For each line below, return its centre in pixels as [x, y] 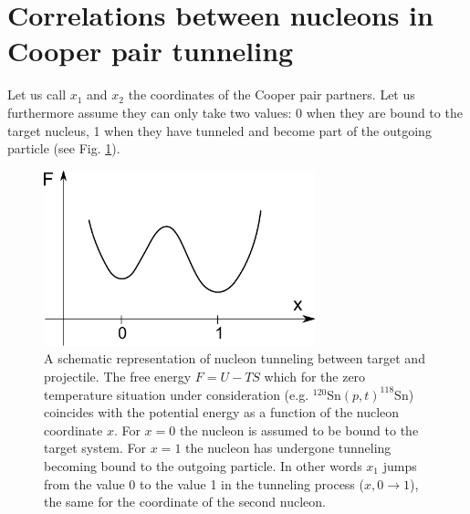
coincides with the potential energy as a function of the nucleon [222, 412]
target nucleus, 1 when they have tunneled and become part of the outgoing [219, 130]
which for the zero [315, 377]
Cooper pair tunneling [151, 51]
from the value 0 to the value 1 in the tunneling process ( [204, 483]
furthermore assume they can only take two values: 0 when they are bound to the [235, 112]
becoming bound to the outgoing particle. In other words [203, 466]
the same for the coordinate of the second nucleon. [185, 502]
